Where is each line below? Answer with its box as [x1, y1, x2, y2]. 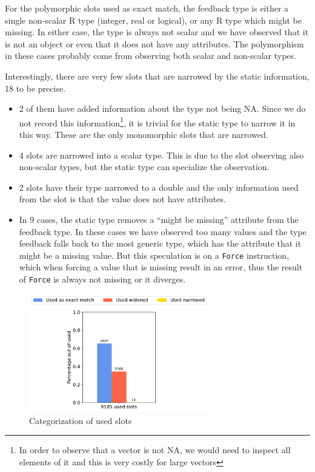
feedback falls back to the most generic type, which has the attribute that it [19, 237, 302, 250]
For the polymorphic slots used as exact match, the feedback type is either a [5, 2, 289, 14]
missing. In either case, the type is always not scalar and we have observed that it [5, 26, 309, 38]
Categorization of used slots [29, 414, 132, 426]
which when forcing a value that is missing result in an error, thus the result [19, 261, 303, 273]
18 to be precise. [5, 81, 66, 94]
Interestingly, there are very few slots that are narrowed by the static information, [5, 69, 310, 82]
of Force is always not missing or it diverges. [19, 273, 186, 285]
